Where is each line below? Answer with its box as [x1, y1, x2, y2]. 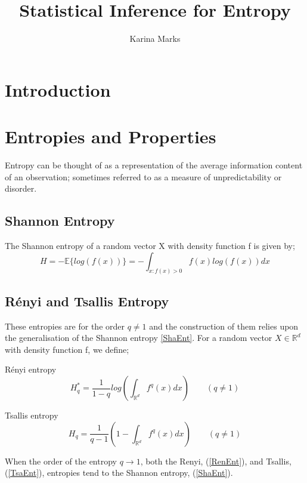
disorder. [5, 182, 37, 195]
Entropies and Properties [5, 124, 216, 149]
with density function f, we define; [5, 343, 129, 355]
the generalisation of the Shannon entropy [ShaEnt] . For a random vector [5, 331, 272, 344]
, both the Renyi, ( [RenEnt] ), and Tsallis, [140, 454, 292, 467]
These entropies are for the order [5, 319, 125, 332]
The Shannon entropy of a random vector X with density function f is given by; [5, 239, 295, 252]
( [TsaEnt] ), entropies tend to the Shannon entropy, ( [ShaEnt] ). [5, 466, 233, 479]
